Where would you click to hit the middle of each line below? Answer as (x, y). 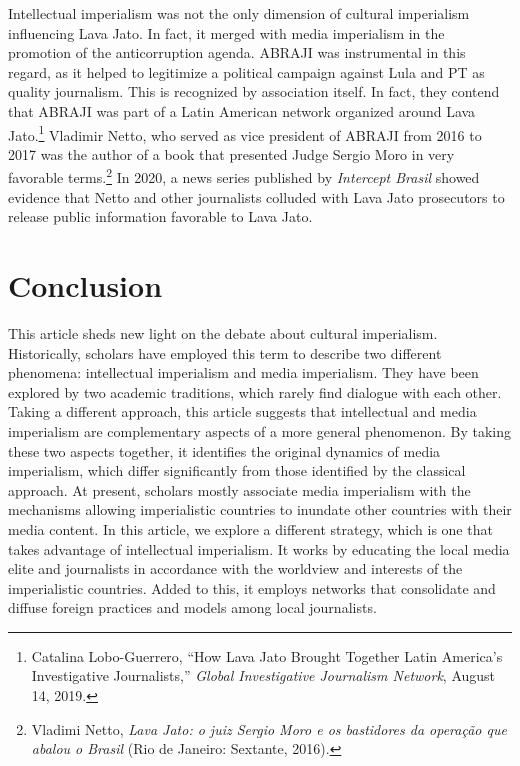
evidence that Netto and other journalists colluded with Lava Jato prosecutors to (256, 196)
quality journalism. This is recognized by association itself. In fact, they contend (254, 91)
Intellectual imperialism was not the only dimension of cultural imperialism (239, 13)
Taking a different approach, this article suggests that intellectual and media (242, 411)
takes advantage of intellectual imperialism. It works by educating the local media (259, 548)
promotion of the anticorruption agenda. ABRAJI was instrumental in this (237, 52)
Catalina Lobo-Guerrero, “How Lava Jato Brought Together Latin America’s (267, 655)
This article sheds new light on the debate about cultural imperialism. (223, 332)
